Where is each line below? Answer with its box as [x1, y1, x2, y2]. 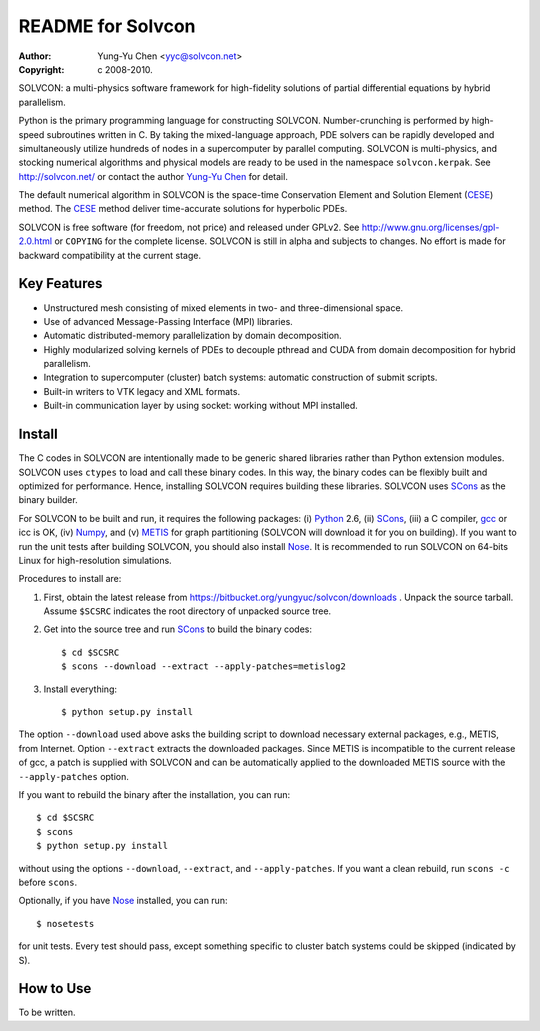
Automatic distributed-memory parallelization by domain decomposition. [43, 330, 342, 342]
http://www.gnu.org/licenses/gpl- [361, 221, 500, 233]
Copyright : [18, 63, 65, 75]
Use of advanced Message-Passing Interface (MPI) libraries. [43, 315, 294, 327]
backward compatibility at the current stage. [18, 249, 202, 261]
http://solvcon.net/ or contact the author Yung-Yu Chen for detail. [18, 170, 289, 182]
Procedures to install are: [18, 573, 122, 585]
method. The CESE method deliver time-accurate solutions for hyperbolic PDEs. [18, 203, 348, 215]
